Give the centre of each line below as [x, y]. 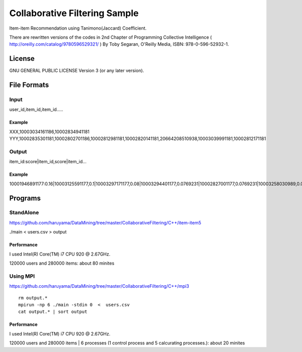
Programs [25, 198]
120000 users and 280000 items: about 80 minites [62, 263]
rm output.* [33, 298]
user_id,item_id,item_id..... [36, 109]
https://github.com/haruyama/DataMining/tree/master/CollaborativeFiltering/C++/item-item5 [105, 222]
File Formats [29, 85]
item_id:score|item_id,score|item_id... [48, 162]
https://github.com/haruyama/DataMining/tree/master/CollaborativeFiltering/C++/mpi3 [99, 286]
